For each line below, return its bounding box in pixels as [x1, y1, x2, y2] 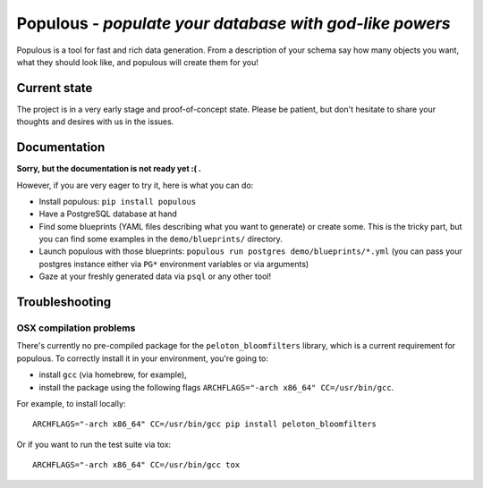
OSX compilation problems [16, 322, 136, 334]
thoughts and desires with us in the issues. [16, 116, 174, 127]
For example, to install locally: [16, 398, 126, 408]
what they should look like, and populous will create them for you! [16, 56, 259, 67]
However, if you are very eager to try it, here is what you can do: [16, 180, 254, 190]
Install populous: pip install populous [38, 196, 197, 206]
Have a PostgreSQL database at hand [38, 208, 178, 219]
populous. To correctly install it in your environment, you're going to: [16, 353, 268, 364]
